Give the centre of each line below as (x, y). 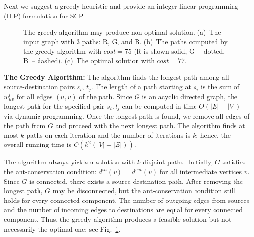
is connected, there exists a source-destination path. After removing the (136, 181)
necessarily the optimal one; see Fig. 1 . (62, 228)
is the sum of (220, 86)
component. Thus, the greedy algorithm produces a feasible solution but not (118, 219)
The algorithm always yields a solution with (69, 162)
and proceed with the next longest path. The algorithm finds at (150, 125)
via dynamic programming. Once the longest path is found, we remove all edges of (127, 116)
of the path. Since (106, 96)
